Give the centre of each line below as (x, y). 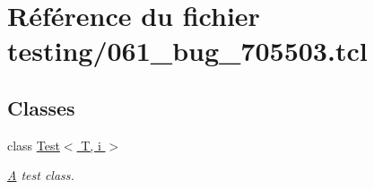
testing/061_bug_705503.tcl (187, 51)
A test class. (41, 175)
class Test (34, 145)
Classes (41, 107)
